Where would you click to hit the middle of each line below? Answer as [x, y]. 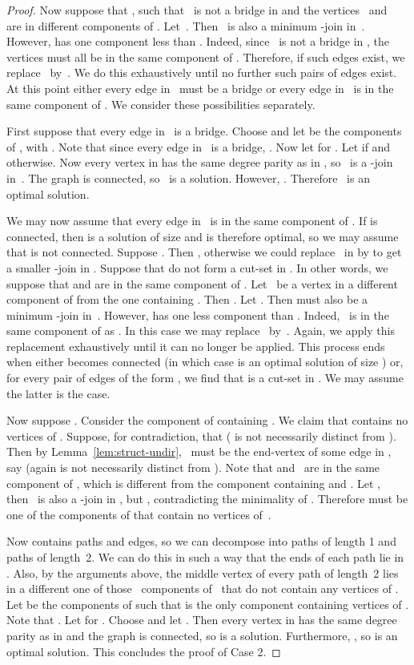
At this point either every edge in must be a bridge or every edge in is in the [200, 88]
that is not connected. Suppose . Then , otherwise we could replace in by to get [204, 252]
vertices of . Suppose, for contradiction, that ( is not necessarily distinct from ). [201, 435]
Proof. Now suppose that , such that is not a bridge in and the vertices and [197, 10]
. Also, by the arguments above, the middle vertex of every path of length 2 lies [203, 572]
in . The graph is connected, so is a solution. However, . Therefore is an [188, 177]
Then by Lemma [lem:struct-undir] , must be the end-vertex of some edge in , [199, 451]
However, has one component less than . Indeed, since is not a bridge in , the [198, 41]
